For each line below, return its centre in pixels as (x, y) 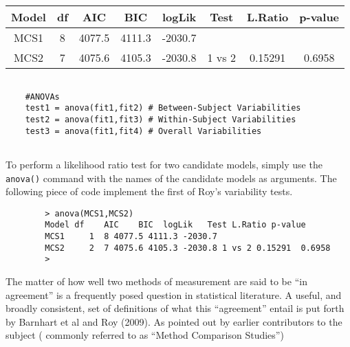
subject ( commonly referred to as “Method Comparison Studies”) (145, 335)
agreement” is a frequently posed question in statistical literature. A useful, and (174, 294)
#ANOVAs (42, 97)
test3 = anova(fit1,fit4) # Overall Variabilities (143, 131)
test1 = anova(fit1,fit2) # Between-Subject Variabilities (163, 108)
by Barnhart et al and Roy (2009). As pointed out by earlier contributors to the (174, 321)
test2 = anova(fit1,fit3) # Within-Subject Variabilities (161, 119)
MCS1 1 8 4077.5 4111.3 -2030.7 (131, 237)
